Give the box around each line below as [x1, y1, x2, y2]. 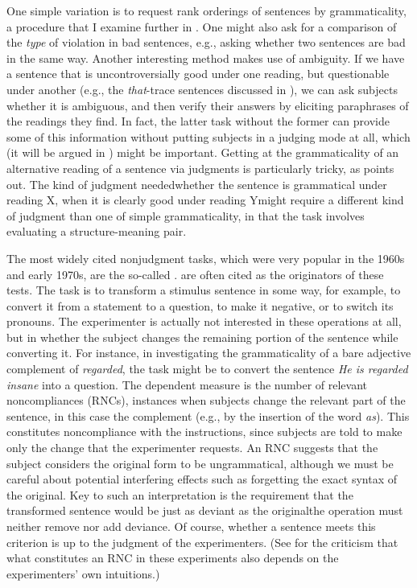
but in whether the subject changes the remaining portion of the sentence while [6, 328, 398, 345]
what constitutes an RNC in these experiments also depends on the [6, 549, 339, 566]
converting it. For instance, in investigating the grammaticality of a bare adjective [6, 344, 411, 361]
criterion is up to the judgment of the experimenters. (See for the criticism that [6, 533, 398, 550]
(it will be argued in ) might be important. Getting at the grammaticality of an [6, 144, 399, 161]
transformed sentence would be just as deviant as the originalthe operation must [6, 502, 403, 519]
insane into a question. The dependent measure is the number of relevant [6, 376, 368, 393]
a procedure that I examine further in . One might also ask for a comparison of [6, 18, 397, 35]
